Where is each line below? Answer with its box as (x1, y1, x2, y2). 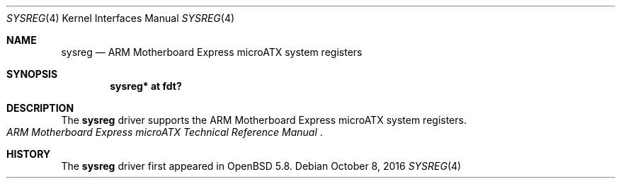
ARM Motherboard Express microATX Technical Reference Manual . (6, 126, 323, 138)
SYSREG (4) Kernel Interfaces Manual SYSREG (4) (6, 12, 235, 24)
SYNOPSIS (6, 68, 58, 80)
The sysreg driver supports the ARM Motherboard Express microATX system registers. (61, 114, 467, 126)
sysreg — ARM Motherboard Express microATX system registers (61, 46, 363, 58)
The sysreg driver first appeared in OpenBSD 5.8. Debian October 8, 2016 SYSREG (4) (61, 160, 462, 172)
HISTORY (6, 148, 51, 160)
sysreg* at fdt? (110, 80, 182, 92)
